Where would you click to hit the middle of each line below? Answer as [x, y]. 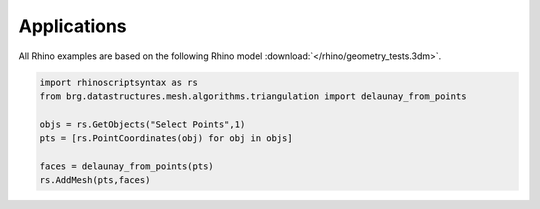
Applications [72, 26]
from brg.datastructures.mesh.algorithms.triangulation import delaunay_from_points [253, 96]
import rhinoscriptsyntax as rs [119, 82]
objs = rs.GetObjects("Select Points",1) [142, 124]
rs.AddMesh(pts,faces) [95, 180]
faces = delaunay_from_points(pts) [126, 166]
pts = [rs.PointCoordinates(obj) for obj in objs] [166, 138]
